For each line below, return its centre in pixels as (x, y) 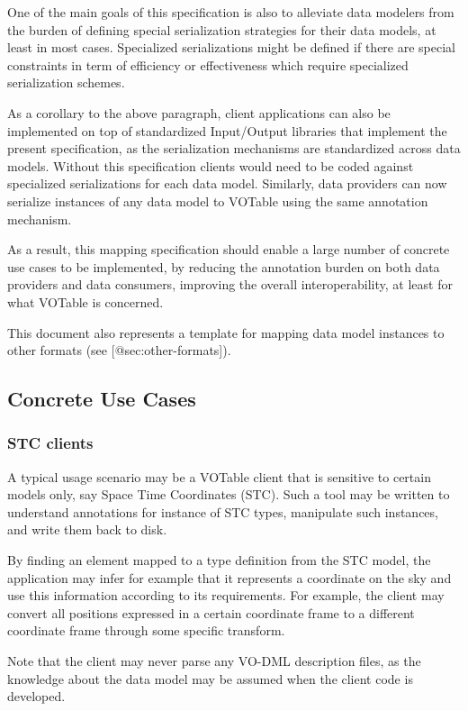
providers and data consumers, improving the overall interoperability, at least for (230, 284)
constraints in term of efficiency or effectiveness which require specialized (208, 64)
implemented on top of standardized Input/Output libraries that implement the (227, 130)
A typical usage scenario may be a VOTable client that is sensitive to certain (219, 476)
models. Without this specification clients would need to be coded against (211, 165)
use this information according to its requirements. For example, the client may (226, 595)
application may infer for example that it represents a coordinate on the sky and (229, 577)
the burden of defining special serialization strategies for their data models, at (222, 29)
